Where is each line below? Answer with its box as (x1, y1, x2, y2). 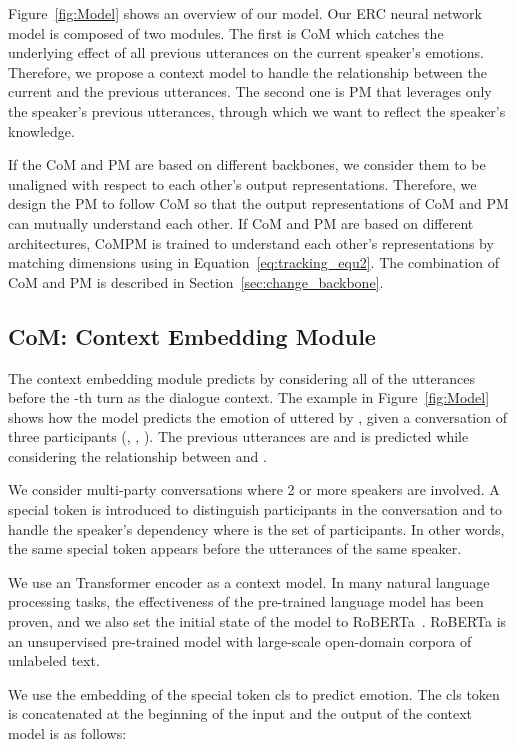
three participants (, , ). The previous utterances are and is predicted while (8, 426, 469, 447)
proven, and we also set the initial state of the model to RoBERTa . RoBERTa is (8, 611, 507, 632)
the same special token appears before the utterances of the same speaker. (8, 538, 462, 559)
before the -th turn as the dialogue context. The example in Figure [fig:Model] (8, 387, 490, 408)
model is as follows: (8, 723, 127, 744)
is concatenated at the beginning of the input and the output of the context (8, 703, 473, 724)
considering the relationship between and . (8, 445, 267, 466)
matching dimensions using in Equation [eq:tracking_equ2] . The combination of (8, 252, 499, 273)
